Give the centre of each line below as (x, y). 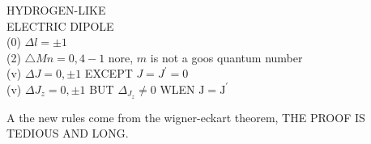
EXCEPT (109, 73)
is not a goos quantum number (226, 57)
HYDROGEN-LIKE (56, 10)
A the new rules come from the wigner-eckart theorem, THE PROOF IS (186, 117)
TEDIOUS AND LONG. (68, 133)
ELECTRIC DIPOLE (60, 25)
